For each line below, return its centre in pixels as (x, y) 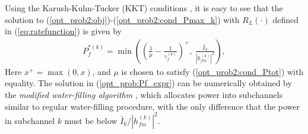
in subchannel (30, 120)
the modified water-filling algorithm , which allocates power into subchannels (144, 94)
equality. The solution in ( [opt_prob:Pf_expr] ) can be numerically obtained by (148, 83)
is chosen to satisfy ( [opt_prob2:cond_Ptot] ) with (212, 71)
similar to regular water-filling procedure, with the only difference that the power (153, 106)
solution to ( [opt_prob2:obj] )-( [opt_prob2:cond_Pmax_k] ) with (122, 19)
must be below (91, 120)
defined (285, 19)
